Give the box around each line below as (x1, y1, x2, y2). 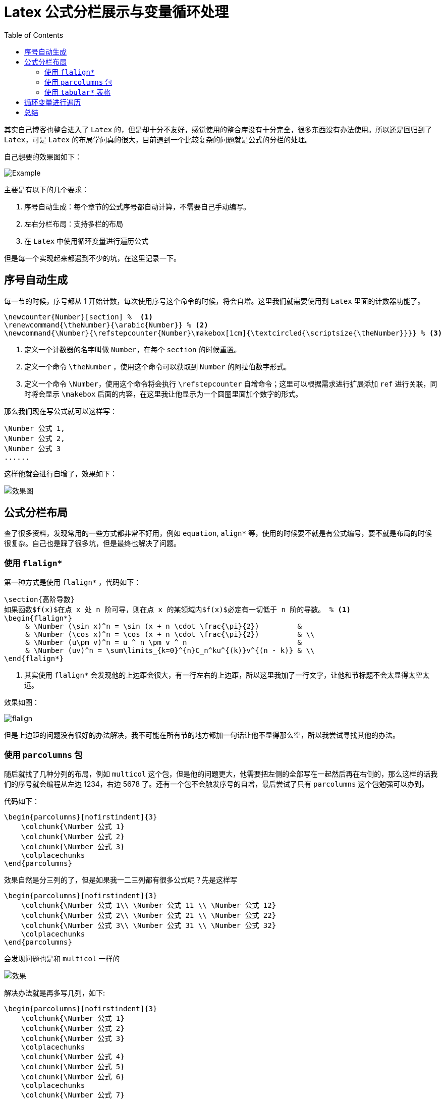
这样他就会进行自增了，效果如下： (4, 469, 117, 478)
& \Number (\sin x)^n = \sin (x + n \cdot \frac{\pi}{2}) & (25, 622, 302, 631)
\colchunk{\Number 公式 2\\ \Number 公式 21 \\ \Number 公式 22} (21, 911, 276, 919)
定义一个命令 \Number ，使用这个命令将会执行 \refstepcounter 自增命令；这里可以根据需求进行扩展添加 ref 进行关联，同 (24, 379, 437, 388)
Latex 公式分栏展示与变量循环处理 (4, 4, 229, 21)
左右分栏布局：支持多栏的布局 (24, 219, 123, 228)
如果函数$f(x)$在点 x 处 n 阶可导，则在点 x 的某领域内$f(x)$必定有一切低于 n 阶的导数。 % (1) (4, 606, 351, 614)
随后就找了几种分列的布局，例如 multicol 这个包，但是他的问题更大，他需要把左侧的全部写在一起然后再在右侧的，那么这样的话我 (4, 769, 438, 778)
